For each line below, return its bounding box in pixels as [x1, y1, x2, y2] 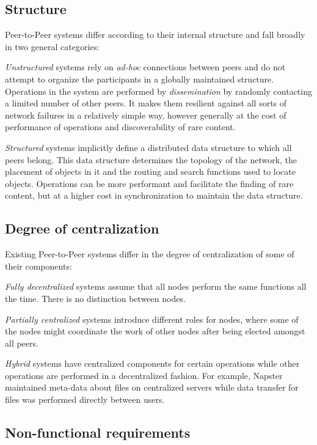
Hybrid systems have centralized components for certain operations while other [5, 357, 300, 370]
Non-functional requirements [5, 423, 191, 442]
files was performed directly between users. [5, 393, 165, 406]
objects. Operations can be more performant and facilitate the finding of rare [5, 177, 294, 189]
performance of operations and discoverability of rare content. [5, 120, 236, 133]
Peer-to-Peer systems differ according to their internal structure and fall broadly [5, 28, 305, 41]
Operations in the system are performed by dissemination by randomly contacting [5, 84, 312, 97]
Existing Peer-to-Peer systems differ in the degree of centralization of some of [5, 248, 294, 260]
